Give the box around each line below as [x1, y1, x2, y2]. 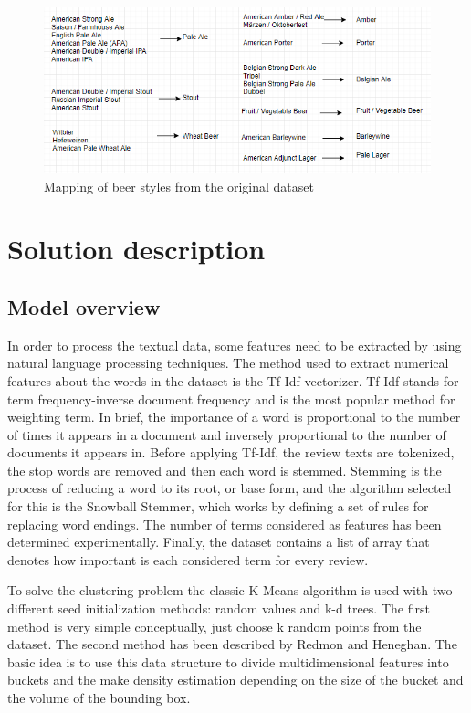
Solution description [7, 230, 266, 267]
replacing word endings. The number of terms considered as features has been [7, 514, 442, 533]
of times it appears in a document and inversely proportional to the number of [7, 425, 446, 444]
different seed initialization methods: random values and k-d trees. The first [7, 599, 430, 618]
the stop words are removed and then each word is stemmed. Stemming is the [7, 460, 442, 479]
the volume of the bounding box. [7, 688, 191, 708]
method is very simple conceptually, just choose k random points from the [7, 616, 422, 635]
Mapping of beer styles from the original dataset [44, 176, 314, 195]
